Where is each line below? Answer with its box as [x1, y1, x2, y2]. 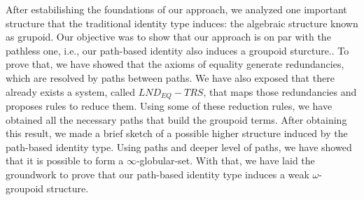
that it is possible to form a [6, 153, 124, 168]
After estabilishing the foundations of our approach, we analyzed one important [6, 2, 347, 16]
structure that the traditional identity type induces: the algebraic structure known [6, 15, 358, 30]
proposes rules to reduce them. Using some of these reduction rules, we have [6, 99, 332, 113]
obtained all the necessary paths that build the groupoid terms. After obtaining [6, 112, 347, 127]
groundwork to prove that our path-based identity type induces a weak [6, 166, 309, 181]
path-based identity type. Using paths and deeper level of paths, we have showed [6, 139, 352, 154]
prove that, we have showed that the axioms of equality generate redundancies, [6, 57, 344, 71]
